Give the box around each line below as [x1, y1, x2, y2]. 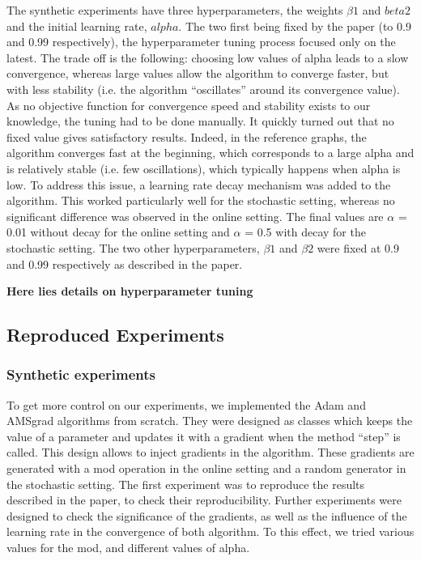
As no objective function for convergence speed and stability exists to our [6, 96, 371, 113]
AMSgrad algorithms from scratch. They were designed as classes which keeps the [6, 412, 413, 429]
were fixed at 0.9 [317, 239, 399, 256]
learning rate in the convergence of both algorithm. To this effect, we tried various [6, 523, 415, 540]
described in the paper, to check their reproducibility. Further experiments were [6, 491, 402, 508]
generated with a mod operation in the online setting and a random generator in [6, 460, 406, 477]
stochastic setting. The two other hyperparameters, [6, 239, 260, 256]
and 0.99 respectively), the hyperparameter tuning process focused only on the [6, 33, 396, 50]
